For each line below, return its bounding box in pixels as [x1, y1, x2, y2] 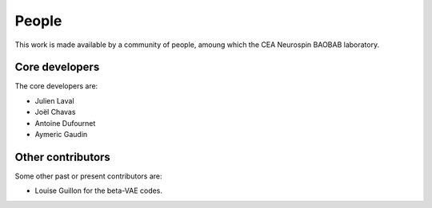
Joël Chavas [34, 108, 76, 117]
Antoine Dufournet [34, 118, 96, 128]
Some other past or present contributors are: [14, 171, 162, 181]
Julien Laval [34, 96, 75, 105]
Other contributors [14, 150, 111, 163]
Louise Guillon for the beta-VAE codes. [34, 186, 163, 195]
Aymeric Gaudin [34, 130, 88, 139]
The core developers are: [14, 81, 98, 91]
